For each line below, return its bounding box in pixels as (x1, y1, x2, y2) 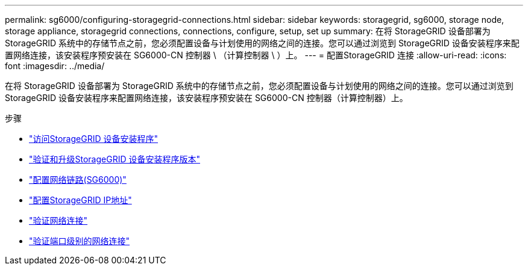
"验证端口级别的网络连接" (29, 236, 130, 246)
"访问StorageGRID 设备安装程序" (29, 133, 158, 144)
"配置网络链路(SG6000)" (29, 174, 127, 185)
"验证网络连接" (29, 215, 88, 226)
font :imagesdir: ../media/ (5, 61, 105, 71)
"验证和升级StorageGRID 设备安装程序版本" (29, 154, 200, 164)
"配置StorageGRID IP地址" (29, 195, 132, 205)
